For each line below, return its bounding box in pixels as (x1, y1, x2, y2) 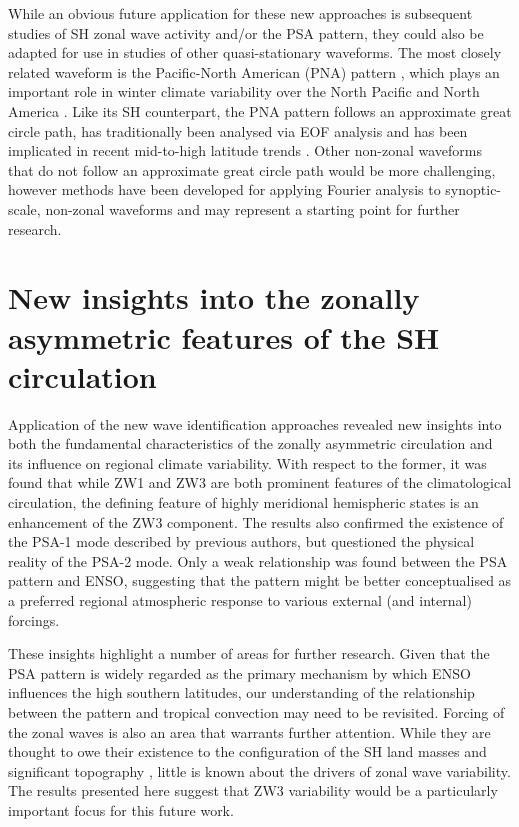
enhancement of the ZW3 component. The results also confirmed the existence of (8, 511, 504, 532)
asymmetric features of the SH (8, 316, 440, 357)
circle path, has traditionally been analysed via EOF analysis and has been (8, 120, 468, 141)
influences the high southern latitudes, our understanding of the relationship (8, 682, 475, 703)
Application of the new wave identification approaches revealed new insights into (8, 413, 502, 434)
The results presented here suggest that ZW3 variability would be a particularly (8, 780, 498, 801)
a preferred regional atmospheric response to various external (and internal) (8, 589, 472, 610)
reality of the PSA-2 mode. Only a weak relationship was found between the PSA (8, 550, 508, 571)
